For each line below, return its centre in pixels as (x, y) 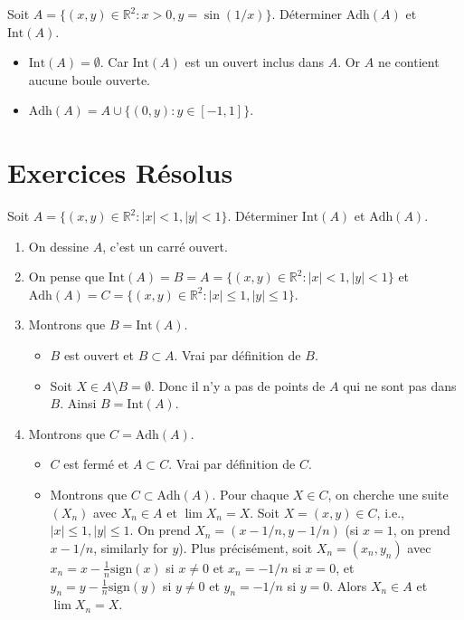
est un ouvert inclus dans (254, 62)
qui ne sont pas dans (400, 385)
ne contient (408, 62)
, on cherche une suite (388, 495)
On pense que (66, 277)
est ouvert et (99, 355)
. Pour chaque (251, 495)
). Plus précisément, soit (246, 547)
